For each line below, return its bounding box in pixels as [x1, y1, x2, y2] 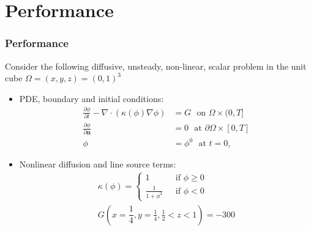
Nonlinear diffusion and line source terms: [19, 158, 176, 170]
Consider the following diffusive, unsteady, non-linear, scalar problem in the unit [5, 59, 307, 72]
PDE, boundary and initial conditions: [19, 92, 164, 105]
